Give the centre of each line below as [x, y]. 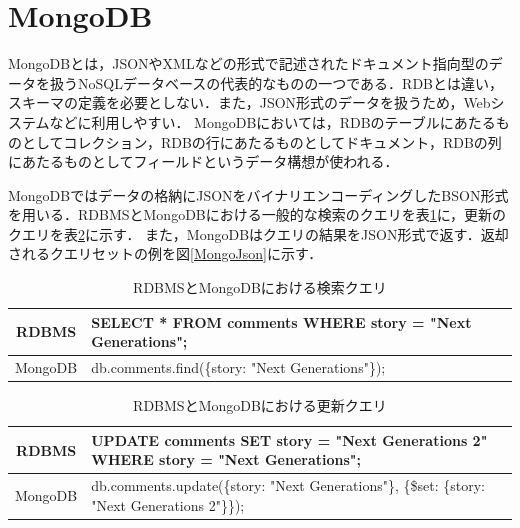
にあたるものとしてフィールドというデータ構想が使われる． [203, 161]
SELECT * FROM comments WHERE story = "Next [281, 321]
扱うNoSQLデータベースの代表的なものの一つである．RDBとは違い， [276, 82]
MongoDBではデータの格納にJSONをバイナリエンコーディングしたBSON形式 [258, 194]
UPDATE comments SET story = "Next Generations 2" [289, 439]
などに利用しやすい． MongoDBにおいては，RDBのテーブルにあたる [272, 121]
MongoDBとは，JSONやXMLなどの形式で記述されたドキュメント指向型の [248, 63]
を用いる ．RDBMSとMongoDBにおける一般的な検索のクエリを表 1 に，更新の [257, 214]
